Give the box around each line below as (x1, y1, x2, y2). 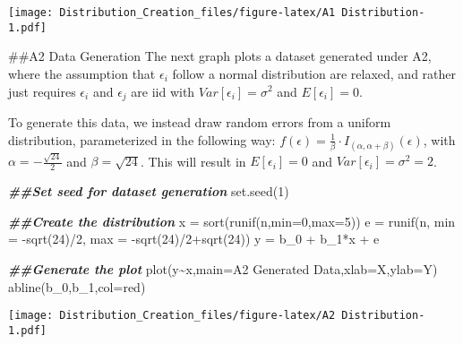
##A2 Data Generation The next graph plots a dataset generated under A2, (8, 47, 432, 65)
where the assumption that (8, 64, 156, 82)
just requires (8, 82, 76, 100)
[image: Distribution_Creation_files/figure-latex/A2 (8, 309, 336, 322)
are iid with (131, 82, 195, 100)
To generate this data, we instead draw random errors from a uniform (8, 112, 391, 131)
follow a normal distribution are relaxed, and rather (172, 64, 457, 82)
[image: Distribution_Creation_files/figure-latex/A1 (8, 6, 336, 19)
